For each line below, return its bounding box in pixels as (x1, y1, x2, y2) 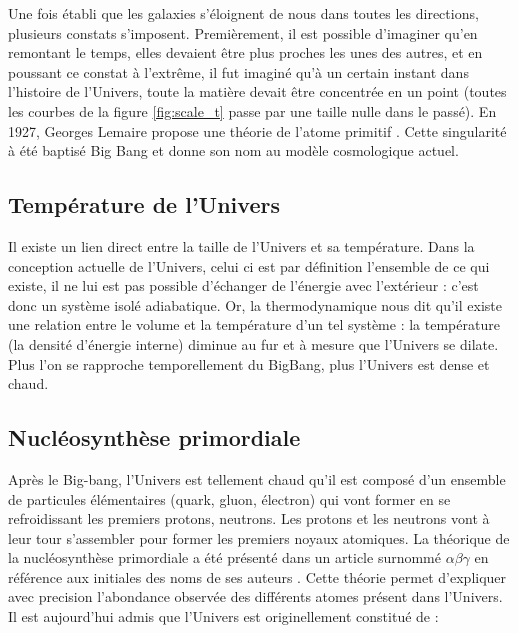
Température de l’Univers (8, 189, 280, 220)
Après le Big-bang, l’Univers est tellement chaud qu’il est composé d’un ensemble (8, 468, 506, 489)
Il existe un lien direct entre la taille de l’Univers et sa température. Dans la (8, 235, 475, 256)
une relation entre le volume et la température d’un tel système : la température (8, 314, 500, 335)
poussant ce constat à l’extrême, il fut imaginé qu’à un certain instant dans (8, 61, 469, 82)
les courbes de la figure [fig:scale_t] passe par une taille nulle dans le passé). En (8, 100, 497, 121)
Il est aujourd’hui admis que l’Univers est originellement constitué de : (8, 606, 439, 627)
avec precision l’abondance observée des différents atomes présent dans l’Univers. (8, 586, 503, 607)
